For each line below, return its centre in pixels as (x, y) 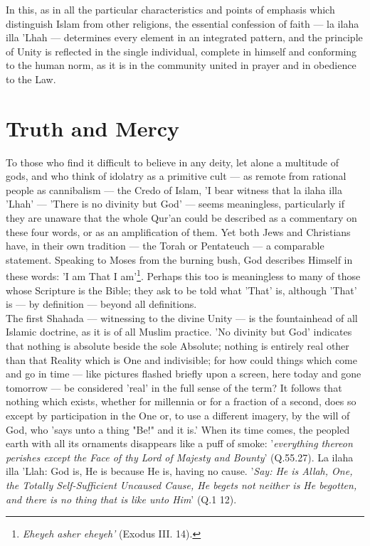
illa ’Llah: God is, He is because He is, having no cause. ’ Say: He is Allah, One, (179, 471)
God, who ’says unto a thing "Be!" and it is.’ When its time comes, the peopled (178, 429)
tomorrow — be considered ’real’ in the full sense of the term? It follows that (174, 387)
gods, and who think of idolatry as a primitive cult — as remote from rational (176, 176)
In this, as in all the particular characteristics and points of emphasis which (170, 9)
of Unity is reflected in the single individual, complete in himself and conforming (181, 51)
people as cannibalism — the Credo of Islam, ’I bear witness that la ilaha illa (174, 189)
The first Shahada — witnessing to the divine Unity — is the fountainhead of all (182, 317)
